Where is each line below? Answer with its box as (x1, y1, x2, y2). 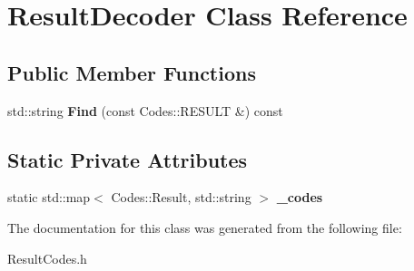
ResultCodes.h (7, 248, 87, 267)
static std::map (7, 188, 91, 207)
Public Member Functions (7, 58, 256, 86)
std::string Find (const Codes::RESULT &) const (7, 101, 283, 120)
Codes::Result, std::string (111, 188, 251, 207)
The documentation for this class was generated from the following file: (7, 218, 402, 237)
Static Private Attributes (7, 145, 248, 173)
